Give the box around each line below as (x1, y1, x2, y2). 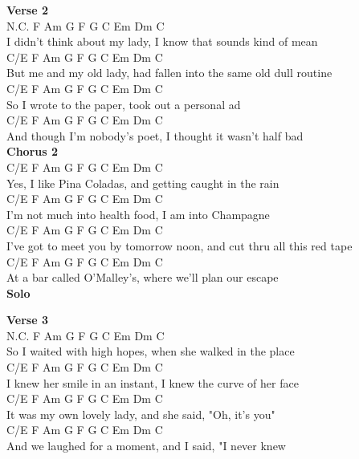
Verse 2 (6, 2, 48, 18)
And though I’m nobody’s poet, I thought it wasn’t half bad (6, 127, 304, 144)
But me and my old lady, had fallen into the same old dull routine (6, 64, 332, 81)
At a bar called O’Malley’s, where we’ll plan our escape (6, 269, 279, 286)
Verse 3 (6, 311, 48, 328)
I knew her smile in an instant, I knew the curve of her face (6, 374, 299, 391)
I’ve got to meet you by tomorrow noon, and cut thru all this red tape (6, 237, 353, 254)
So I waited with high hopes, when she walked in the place (6, 343, 295, 359)
